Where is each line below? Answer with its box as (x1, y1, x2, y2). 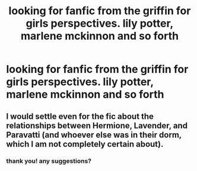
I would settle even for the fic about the (6, 111, 154, 121)
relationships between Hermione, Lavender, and (6, 120, 188, 131)
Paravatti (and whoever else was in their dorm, (6, 130, 182, 140)
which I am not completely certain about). (6, 139, 164, 149)
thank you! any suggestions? (6, 157, 92, 165)
